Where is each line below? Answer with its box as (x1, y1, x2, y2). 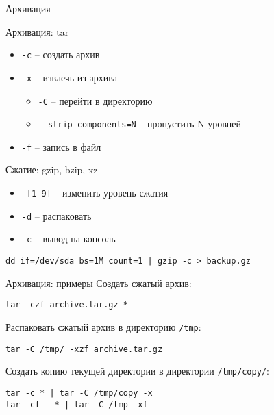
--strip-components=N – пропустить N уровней (38, 116, 242, 131)
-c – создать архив (21, 47, 100, 62)
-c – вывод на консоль (21, 231, 116, 246)
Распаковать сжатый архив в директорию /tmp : (5, 319, 201, 334)
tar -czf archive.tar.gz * (5, 300, 128, 310)
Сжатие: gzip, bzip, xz (5, 162, 98, 177)
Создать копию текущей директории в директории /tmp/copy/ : (5, 364, 269, 378)
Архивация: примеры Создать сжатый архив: (5, 275, 192, 290)
